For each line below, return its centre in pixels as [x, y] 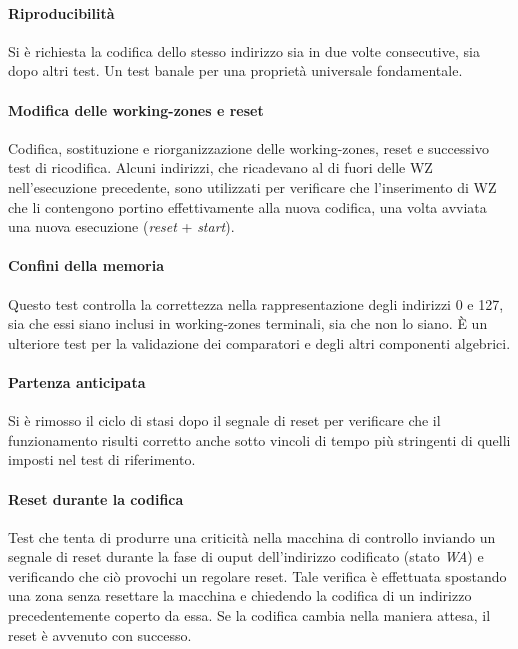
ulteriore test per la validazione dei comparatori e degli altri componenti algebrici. [259, 342]
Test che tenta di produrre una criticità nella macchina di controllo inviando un [252, 536]
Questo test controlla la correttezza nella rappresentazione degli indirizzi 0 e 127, [256, 303]
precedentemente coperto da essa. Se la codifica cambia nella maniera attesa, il [249, 615]
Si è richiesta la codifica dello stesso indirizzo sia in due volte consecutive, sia [244, 50]
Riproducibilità [61, 12]
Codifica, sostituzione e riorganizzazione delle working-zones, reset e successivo [248, 147]
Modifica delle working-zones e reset [136, 109]
